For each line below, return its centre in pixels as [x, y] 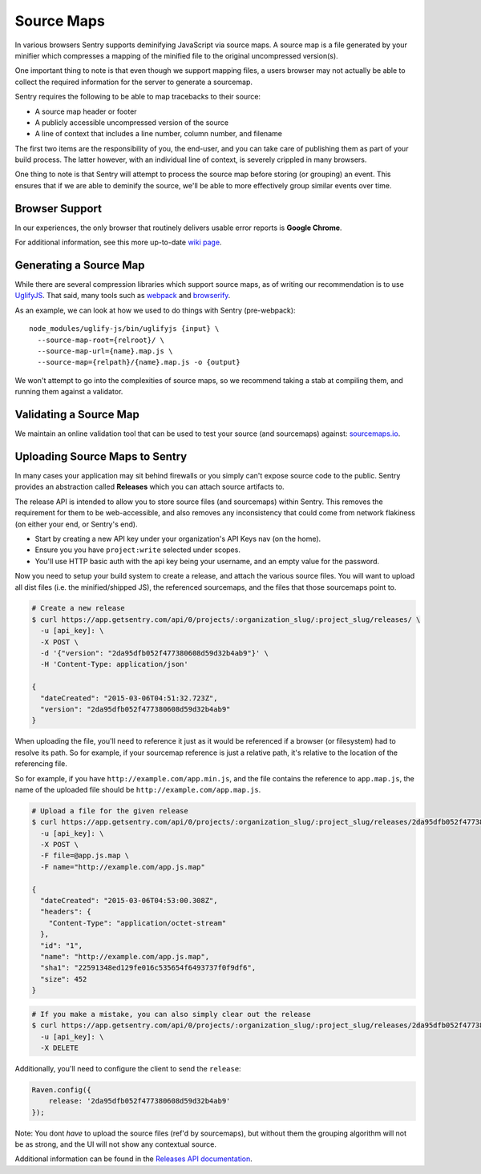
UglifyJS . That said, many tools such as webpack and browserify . [123, 296]
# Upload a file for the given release [110, 811]
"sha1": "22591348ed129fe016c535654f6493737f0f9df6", [148, 968]
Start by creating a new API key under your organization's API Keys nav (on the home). [178, 539]
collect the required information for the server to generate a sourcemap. [133, 82]
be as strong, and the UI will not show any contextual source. [115, 1144]
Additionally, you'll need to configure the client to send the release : [128, 1068]
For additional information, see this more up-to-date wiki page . [118, 242]
